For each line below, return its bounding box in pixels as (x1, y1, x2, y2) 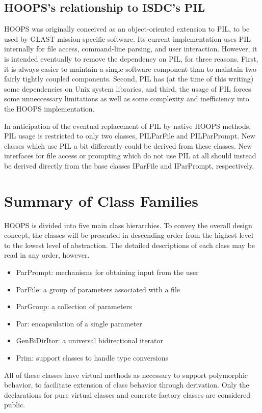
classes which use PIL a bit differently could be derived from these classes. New (4, 140, 252, 151)
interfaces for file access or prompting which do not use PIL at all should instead (4, 150, 256, 161)
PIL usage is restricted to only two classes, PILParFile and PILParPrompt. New (4, 130, 255, 141)
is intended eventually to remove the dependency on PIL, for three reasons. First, (4, 53, 258, 64)
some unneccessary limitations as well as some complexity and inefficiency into (4, 93, 249, 104)
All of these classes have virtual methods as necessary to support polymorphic (4, 369, 248, 380)
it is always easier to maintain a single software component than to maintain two (4, 63, 257, 74)
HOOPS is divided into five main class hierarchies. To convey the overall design (4, 219, 252, 230)
